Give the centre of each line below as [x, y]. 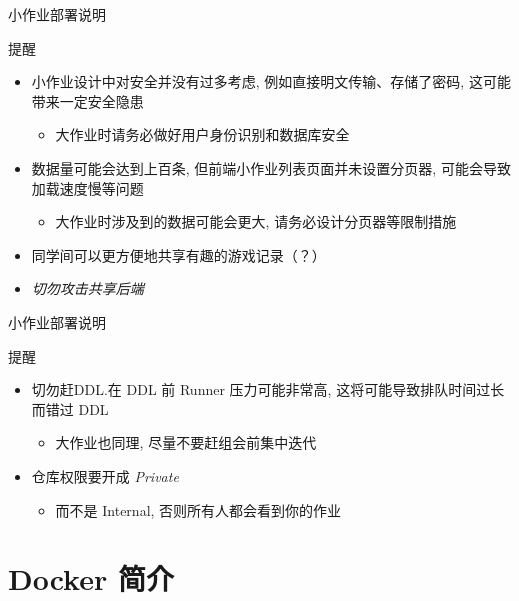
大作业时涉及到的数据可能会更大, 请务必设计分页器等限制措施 [256, 221]
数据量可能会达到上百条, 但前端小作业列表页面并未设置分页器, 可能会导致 [271, 167]
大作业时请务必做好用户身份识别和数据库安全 [202, 134]
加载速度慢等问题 [87, 187]
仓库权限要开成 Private [105, 475]
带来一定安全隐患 [87, 100]
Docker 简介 [91, 578]
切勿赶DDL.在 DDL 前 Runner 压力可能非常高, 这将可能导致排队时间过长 [268, 389]
